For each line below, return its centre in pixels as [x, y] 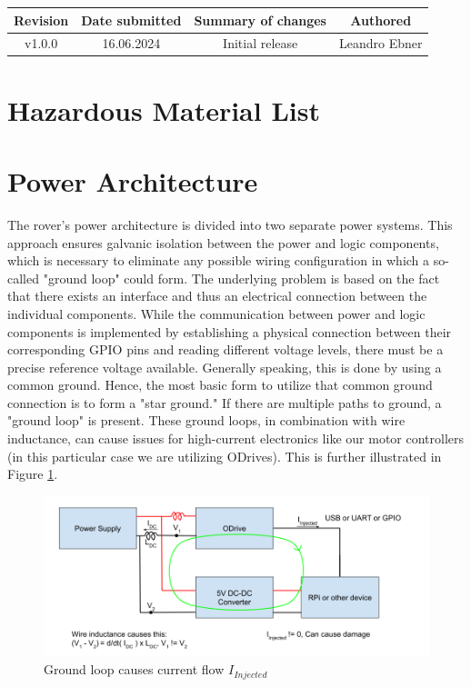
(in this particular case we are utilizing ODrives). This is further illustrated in [225, 456]
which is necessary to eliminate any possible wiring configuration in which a [219, 260]
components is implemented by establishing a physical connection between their [230, 331]
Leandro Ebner [381, 43]
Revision [41, 20]
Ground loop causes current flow [134, 669]
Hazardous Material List [164, 110]
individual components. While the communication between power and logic [216, 313]
